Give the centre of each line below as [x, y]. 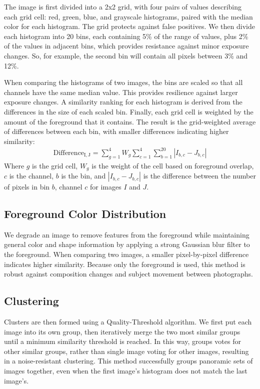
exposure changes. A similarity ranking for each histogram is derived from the [123, 102]
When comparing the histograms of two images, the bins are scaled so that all [123, 82]
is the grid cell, [55, 165]
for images [106, 187]
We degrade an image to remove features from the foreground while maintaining [127, 234]
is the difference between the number [199, 176]
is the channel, [31, 176]
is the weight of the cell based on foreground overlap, [173, 165]
